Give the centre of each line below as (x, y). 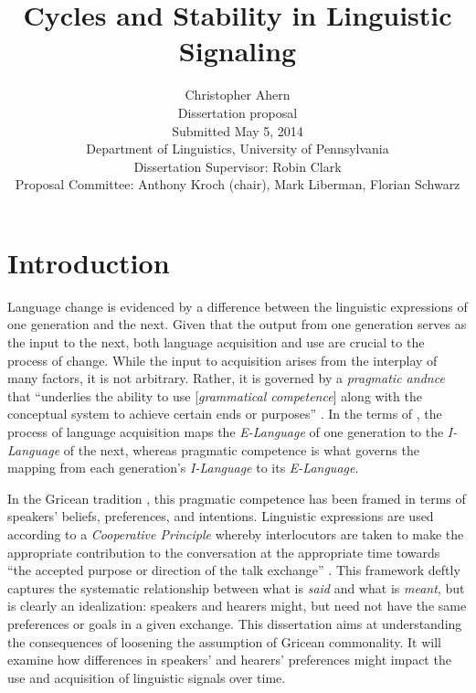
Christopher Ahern (238, 95)
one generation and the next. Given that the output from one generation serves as (237, 324)
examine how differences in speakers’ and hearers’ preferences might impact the (229, 660)
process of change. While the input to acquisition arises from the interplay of (222, 360)
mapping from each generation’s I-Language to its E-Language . (183, 468)
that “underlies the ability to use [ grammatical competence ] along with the (215, 395)
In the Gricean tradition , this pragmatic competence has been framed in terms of (237, 498)
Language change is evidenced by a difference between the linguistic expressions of (238, 306)
